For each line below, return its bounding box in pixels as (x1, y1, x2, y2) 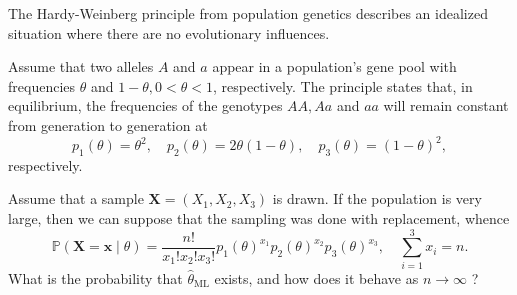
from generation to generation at (8, 114, 208, 135)
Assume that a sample (8, 188, 144, 209)
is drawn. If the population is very (272, 188, 482, 209)
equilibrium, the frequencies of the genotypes (8, 95, 283, 116)
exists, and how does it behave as (214, 267, 419, 288)
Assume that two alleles (8, 56, 154, 77)
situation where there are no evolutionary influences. (8, 22, 330, 43)
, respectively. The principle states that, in (212, 75, 473, 96)
